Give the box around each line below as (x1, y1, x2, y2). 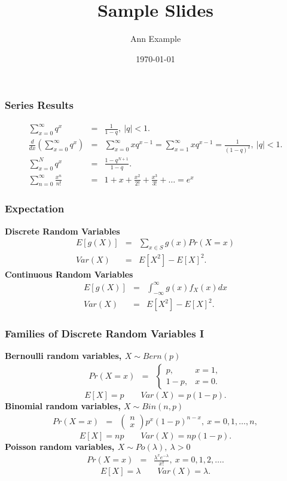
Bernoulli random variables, (5, 349, 122, 362)
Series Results (5, 98, 74, 112)
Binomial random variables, (5, 399, 121, 412)
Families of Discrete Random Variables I (5, 326, 204, 341)
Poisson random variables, (5, 440, 115, 452)
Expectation (5, 201, 65, 216)
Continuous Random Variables (5, 267, 133, 280)
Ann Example (130, 32, 181, 45)
